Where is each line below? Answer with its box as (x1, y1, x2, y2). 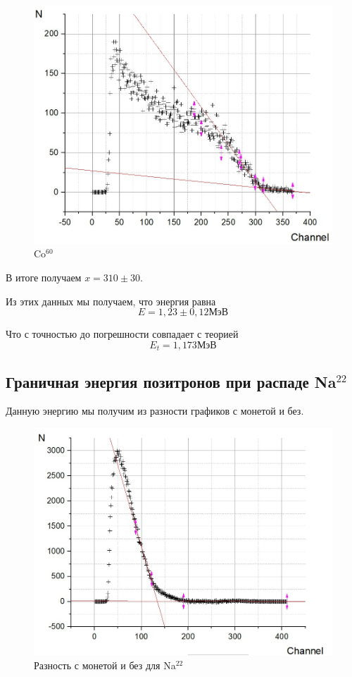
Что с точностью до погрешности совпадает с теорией (6, 327, 239, 341)
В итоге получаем (6, 269, 82, 284)
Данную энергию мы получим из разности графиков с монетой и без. (6, 403, 304, 418)
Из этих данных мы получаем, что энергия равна (6, 293, 216, 308)
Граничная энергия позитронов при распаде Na (6, 370, 337, 392)
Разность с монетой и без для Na (34, 657, 176, 672)
